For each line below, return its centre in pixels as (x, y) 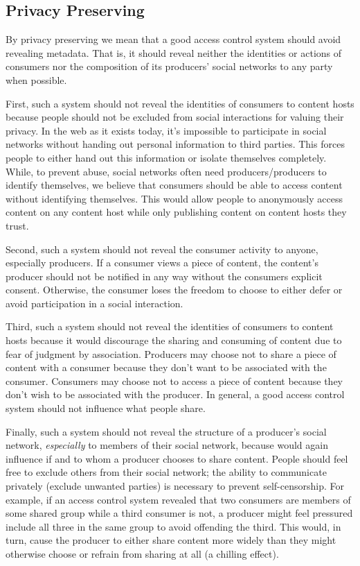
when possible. (36, 79)
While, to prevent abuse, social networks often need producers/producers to (166, 171)
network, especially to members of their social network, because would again (167, 445)
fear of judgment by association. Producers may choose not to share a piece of (171, 353)
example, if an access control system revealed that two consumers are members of (178, 499)
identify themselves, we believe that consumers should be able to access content (174, 185)
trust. (17, 225)
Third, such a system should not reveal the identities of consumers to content (170, 326)
